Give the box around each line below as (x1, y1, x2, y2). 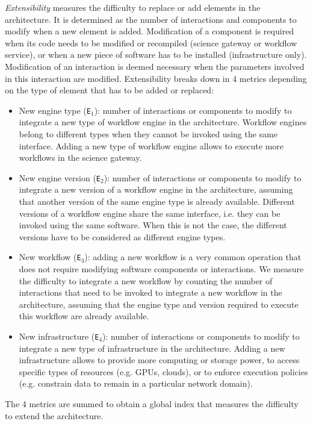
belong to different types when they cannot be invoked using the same (19, 128, 277, 140)
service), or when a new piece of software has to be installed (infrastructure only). (5, 48, 307, 61)
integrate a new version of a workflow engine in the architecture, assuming (19, 183, 293, 196)
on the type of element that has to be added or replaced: (5, 84, 214, 96)
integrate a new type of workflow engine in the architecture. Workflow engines (19, 116, 307, 128)
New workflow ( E (19, 251, 81, 263)
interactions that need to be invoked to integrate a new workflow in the (19, 286, 282, 299)
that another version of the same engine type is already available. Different (19, 195, 295, 208)
